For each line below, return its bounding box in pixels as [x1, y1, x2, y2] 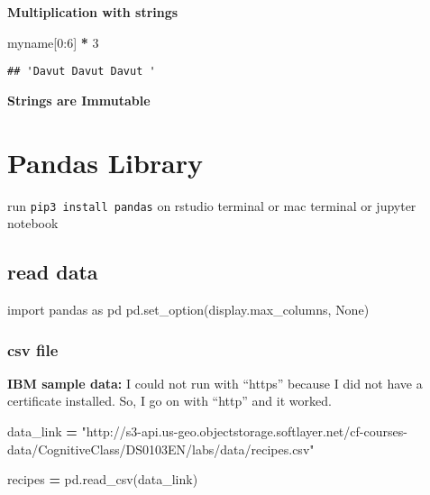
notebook [7, 214, 59, 233]
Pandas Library [7, 143, 204, 180]
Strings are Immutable [7, 90, 151, 109]
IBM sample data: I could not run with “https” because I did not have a [7, 373, 423, 392]
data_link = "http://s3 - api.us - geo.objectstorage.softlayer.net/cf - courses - [7, 422, 407, 441]
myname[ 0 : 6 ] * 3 [7, 32, 99, 51]
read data [7, 258, 98, 286]
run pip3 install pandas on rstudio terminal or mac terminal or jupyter [7, 196, 416, 215]
